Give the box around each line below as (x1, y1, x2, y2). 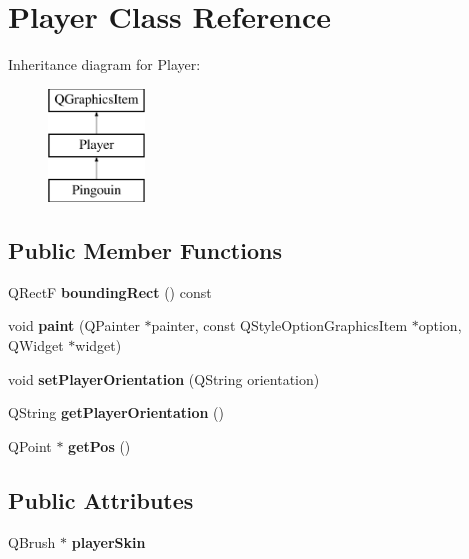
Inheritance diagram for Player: (8, 54, 201, 75)
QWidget (8, 335, 64, 356)
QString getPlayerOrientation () (8, 402, 224, 423)
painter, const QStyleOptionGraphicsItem (151, 315, 408, 336)
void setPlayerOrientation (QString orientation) (8, 368, 320, 389)
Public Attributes (8, 484, 194, 515)
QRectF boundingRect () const (8, 281, 212, 302)
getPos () (68, 435, 131, 456)
